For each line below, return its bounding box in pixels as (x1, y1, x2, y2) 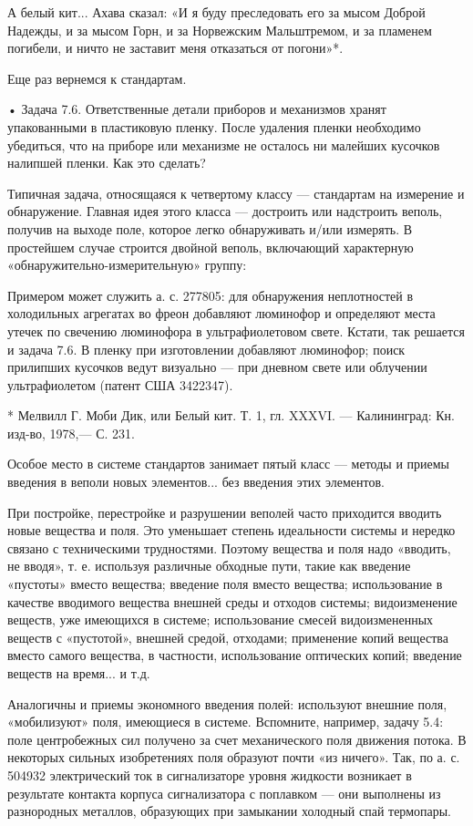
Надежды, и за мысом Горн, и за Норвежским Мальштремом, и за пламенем (7, 20, 432, 39)
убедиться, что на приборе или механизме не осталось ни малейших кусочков (7, 135, 440, 154)
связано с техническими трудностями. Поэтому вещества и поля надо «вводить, (7, 538, 451, 557)
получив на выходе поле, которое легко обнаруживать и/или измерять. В (7, 219, 413, 238)
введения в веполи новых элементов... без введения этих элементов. (7, 472, 385, 491)
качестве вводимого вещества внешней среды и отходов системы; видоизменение (7, 592, 458, 611)
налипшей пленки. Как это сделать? (7, 153, 206, 172)
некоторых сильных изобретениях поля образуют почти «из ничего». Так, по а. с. (7, 748, 460, 767)
